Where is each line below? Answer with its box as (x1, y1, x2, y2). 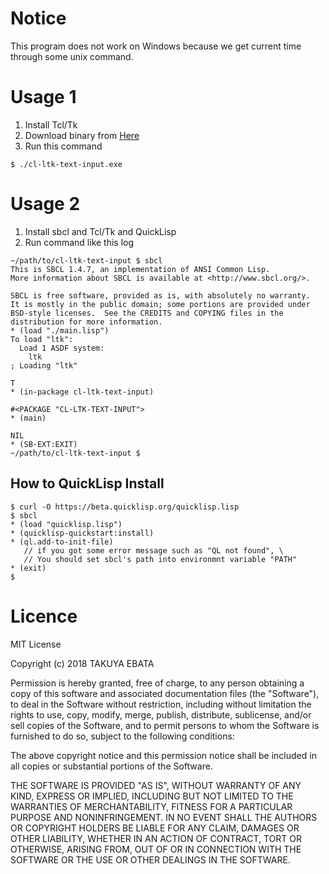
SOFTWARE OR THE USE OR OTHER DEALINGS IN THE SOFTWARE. (10, 853, 291, 866)
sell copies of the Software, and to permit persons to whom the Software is (10, 719, 320, 731)
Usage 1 (10, 86, 77, 109)
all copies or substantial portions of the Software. (10, 760, 213, 772)
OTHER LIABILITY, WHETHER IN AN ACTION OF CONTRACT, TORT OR (10, 832, 302, 844)
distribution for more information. (10, 317, 163, 327)
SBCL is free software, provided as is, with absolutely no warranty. (10, 290, 311, 301)
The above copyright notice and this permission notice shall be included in (10, 749, 317, 761)
